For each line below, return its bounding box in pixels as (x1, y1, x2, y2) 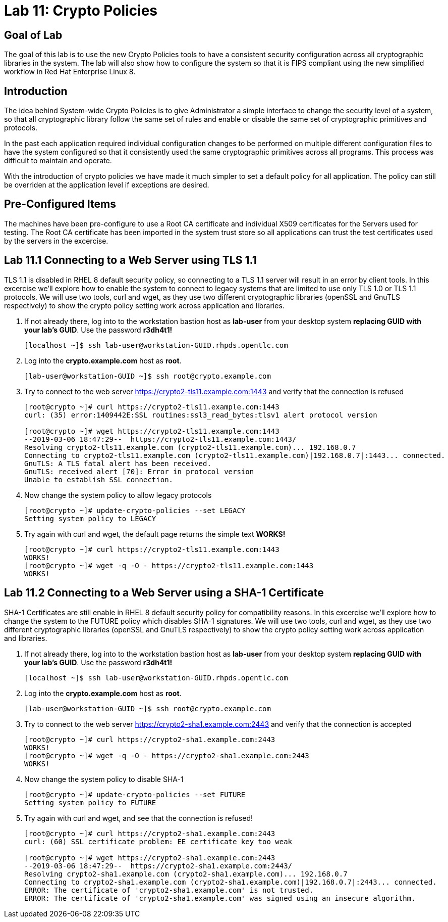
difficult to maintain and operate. (4, 156, 112, 165)
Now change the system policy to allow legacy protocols (24, 490, 212, 499)
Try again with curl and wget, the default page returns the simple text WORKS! (24, 529, 286, 538)
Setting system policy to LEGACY (24, 514, 156, 523)
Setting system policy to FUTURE (24, 798, 156, 807)
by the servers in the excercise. (4, 236, 108, 245)
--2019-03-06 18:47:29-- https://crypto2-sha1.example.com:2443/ (24, 861, 293, 870)
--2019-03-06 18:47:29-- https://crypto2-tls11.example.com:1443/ (24, 435, 297, 443)
